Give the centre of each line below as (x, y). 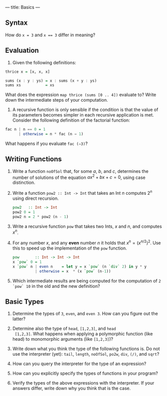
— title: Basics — (23, 7)
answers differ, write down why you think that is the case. (72, 389)
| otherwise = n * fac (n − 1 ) (51, 134)
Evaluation (22, 51)
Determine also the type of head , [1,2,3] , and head (64, 329)
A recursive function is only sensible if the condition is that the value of (85, 110)
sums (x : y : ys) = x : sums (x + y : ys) (51, 81)
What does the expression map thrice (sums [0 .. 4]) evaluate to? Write (81, 95)
